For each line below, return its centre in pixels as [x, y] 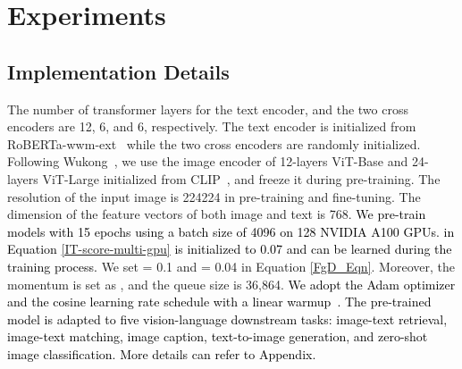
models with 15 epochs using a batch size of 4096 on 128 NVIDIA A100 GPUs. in [231, 231]
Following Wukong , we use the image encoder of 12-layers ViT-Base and [208, 161]
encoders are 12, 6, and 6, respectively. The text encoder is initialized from [212, 126]
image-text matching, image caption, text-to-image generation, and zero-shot [218, 336]
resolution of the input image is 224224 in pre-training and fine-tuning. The [214, 196]
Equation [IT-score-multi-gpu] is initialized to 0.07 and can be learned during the [230, 249]
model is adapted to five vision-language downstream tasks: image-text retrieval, [227, 319]
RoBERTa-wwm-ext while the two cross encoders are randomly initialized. [214, 143]
